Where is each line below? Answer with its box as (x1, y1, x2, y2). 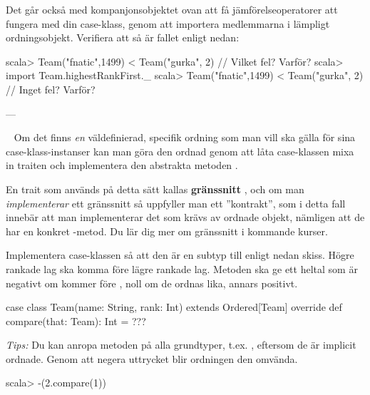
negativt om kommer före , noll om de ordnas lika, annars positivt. (6, 275, 298, 290)
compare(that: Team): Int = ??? (6, 313, 146, 328)
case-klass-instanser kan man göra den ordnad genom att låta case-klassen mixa (6, 143, 354, 158)
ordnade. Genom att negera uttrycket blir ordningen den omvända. (6, 351, 298, 366)
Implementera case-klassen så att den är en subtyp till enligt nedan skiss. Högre (6, 247, 354, 262)
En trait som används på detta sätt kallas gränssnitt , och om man (6, 181, 304, 196)
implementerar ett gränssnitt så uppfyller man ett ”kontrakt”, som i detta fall (6, 195, 346, 210)
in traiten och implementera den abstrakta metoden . (6, 158, 238, 173)
